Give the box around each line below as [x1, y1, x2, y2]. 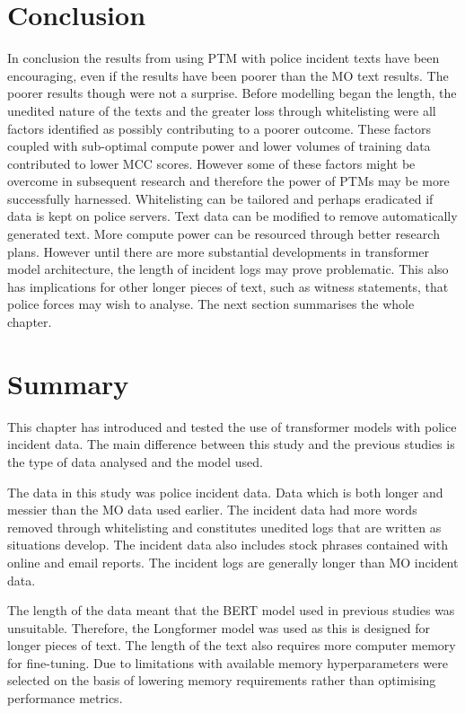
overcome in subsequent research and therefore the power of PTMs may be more [7, 172, 450, 190]
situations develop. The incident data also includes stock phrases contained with [7, 535, 448, 554]
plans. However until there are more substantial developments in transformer [7, 242, 430, 260]
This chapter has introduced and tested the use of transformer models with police [7, 417, 457, 436]
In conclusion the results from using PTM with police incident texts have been [7, 48, 440, 67]
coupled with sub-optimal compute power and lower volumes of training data [7, 136, 431, 155]
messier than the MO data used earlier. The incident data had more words [7, 500, 417, 519]
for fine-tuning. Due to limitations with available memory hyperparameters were [7, 653, 448, 672]
